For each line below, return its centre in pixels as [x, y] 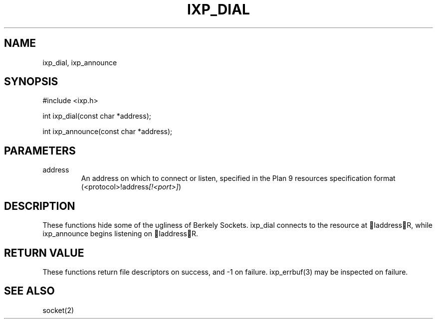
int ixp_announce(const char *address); [108, 132]
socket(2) [58, 310]
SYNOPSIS [31, 82]
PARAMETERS [40, 151]
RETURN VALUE [44, 253]
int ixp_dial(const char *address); [97, 116]
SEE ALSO [29, 291]
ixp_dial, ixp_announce [80, 62]
